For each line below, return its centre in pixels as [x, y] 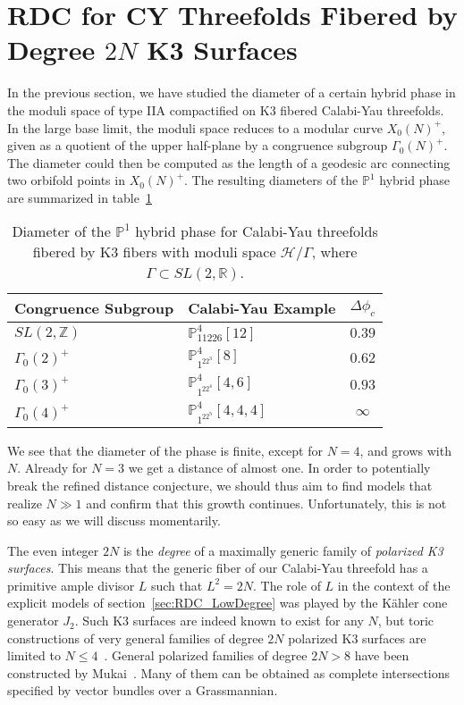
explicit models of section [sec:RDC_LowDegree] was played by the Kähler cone [228, 603]
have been [382, 655]
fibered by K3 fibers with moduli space [154, 252]
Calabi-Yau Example [262, 308]
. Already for [52, 468]
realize [25, 503]
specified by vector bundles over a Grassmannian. [143, 690]
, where [334, 252]
